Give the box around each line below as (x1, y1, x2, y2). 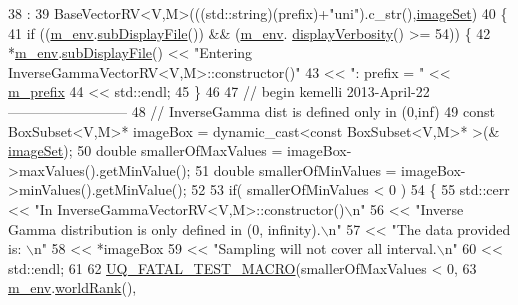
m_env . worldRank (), (8, 277, 137, 298)
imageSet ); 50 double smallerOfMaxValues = (8, 140, 283, 161)
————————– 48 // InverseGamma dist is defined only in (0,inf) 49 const (8, 100, 495, 121)
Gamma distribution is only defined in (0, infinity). (8, 218, 321, 239)
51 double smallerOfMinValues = (195, 159, 397, 180)
